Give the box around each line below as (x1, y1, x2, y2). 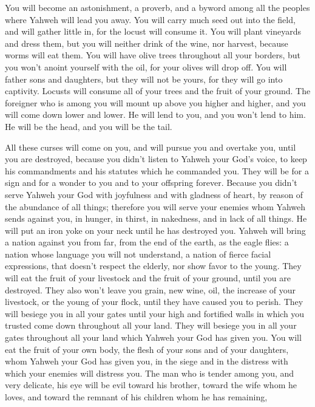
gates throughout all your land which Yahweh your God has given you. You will (5, 331, 302, 344)
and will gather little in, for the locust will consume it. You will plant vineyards (5, 25, 302, 38)
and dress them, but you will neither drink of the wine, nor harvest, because (5, 36, 288, 49)
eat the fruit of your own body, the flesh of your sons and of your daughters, (5, 343, 289, 355)
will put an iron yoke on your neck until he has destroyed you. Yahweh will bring (5, 224, 306, 236)
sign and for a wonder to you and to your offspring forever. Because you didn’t (5, 176, 297, 189)
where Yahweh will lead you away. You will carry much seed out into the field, (5, 13, 296, 26)
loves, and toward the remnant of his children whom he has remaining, (5, 391, 268, 403)
